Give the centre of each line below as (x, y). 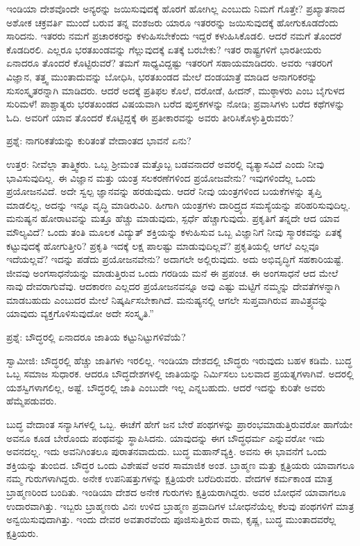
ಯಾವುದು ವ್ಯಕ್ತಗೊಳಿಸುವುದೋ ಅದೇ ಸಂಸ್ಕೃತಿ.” (80, 313)
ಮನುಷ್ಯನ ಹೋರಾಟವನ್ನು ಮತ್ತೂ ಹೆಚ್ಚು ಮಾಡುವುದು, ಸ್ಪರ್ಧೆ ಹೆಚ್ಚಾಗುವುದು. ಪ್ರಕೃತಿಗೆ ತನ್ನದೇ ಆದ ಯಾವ (173, 218)
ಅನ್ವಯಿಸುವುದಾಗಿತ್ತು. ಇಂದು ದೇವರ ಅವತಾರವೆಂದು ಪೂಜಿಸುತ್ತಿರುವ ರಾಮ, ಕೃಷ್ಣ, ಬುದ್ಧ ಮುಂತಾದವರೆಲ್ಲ (171, 519)
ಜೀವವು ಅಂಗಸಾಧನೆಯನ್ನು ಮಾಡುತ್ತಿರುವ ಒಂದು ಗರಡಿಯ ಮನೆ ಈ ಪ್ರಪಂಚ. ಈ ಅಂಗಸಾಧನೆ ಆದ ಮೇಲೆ (172, 272)
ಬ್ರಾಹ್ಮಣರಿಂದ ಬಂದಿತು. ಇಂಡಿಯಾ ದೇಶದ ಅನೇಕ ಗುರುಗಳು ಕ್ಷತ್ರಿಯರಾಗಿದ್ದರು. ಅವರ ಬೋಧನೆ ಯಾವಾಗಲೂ (176, 492)
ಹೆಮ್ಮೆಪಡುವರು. (32, 401)
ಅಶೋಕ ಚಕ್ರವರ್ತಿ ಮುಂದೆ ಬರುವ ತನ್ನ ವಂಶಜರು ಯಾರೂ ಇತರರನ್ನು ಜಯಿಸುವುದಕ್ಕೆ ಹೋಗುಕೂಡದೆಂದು (172, 22)
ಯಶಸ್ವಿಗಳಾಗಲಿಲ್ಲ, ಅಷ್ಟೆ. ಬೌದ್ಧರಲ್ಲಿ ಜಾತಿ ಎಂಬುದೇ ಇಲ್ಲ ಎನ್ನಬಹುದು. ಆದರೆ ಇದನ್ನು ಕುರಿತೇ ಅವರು (166, 387)
